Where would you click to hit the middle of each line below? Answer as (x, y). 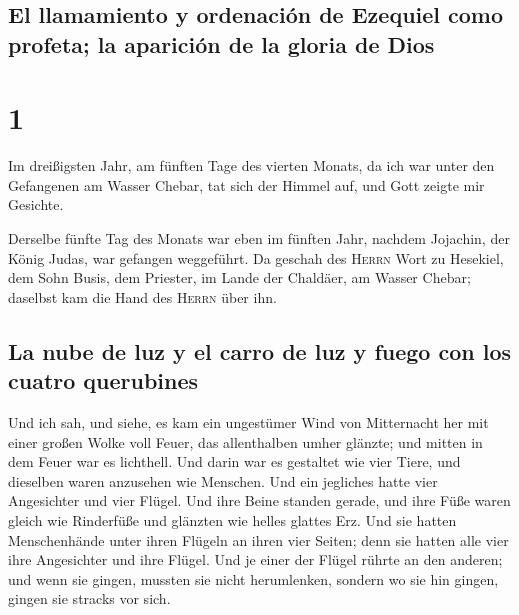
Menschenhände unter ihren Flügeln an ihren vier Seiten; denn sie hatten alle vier (258, 539)
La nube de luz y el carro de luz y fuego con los (260, 350)
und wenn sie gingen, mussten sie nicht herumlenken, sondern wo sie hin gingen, (253, 578)
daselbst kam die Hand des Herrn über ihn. (142, 296)
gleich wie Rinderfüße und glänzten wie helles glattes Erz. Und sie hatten (232, 520)
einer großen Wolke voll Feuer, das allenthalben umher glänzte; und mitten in (245, 441)
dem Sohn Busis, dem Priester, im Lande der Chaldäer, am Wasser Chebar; (239, 277)
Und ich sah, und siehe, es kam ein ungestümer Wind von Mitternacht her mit (248, 422)
